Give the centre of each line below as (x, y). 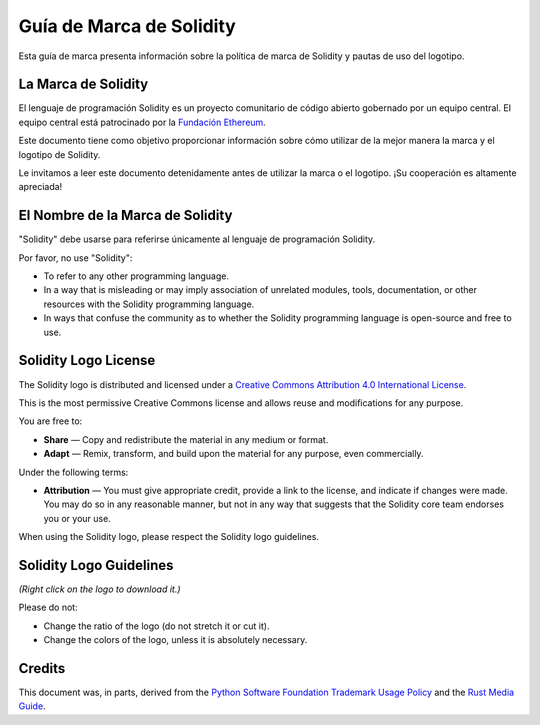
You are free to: (50, 421)
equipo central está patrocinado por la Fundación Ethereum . (142, 122)
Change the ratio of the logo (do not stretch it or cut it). (156, 626)
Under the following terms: (73, 472)
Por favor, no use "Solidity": (75, 257)
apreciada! (40, 187)
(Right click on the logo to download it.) (99, 589)
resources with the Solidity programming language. (149, 304)
